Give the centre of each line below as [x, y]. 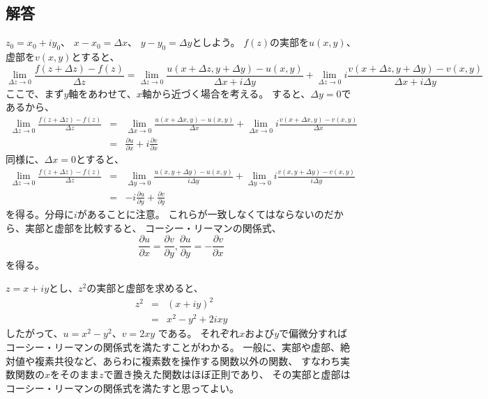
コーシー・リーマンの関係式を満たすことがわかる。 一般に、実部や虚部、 [173, 346]
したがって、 [35, 333]
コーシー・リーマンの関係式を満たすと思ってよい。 [123, 388]
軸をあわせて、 [102, 93]
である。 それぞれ [199, 333]
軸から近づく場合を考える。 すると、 [226, 93]
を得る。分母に [40, 214]
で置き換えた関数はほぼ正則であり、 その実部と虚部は [227, 374]
